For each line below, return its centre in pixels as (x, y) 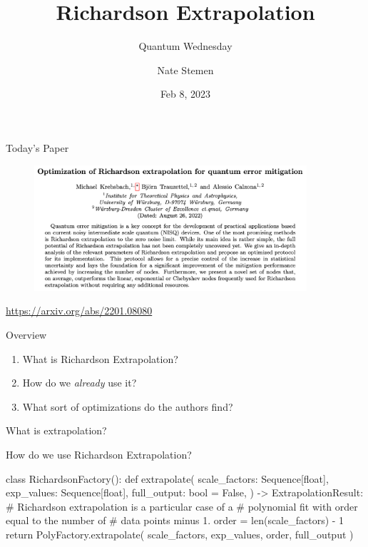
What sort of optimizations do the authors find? (128, 406)
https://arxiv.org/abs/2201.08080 (79, 311)
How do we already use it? (80, 383)
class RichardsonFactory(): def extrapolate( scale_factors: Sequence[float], (167, 478)
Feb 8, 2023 (185, 94)
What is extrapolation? (56, 430)
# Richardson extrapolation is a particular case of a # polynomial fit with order (182, 506)
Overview (26, 334)
